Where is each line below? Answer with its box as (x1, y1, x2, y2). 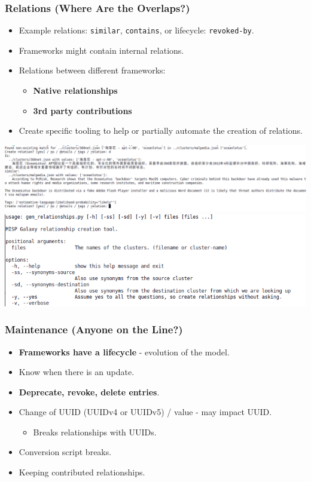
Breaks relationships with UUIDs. (33, 425, 157, 438)
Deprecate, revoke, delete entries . (19, 385, 160, 398)
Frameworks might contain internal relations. (19, 44, 184, 56)
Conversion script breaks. (19, 446, 112, 458)
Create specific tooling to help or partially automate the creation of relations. (19, 124, 303, 137)
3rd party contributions (33, 104, 132, 116)
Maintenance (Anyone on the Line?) (5, 322, 183, 337)
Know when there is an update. (19, 366, 135, 378)
